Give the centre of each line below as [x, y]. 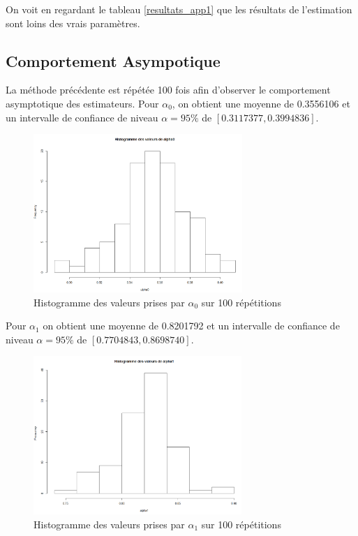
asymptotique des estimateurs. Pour [82, 103]
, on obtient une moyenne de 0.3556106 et [261, 103]
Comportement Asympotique [113, 60]
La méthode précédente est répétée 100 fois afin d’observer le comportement [168, 90]
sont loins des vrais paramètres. [73, 23]
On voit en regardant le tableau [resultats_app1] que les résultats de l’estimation [179, 9]
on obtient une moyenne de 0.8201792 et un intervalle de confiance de [191, 326]
